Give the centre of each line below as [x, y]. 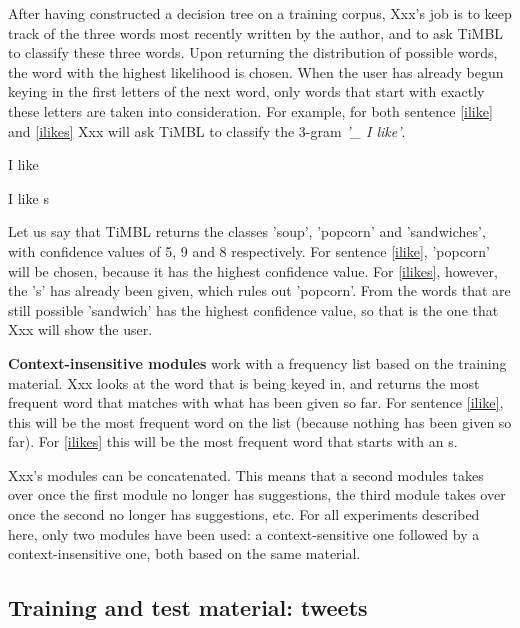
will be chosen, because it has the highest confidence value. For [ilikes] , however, [253, 270]
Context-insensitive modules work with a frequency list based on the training [257, 362]
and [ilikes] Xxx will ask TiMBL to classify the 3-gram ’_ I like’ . [207, 130]
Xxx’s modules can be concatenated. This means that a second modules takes [246, 474]
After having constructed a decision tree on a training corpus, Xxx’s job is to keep [260, 13]
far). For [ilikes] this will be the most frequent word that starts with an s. [233, 441]
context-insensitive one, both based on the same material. [184, 553]
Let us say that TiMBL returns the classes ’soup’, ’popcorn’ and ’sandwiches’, [247, 231]
